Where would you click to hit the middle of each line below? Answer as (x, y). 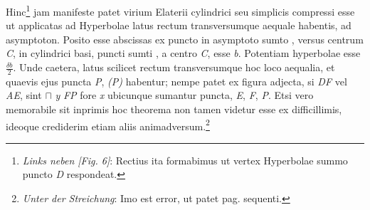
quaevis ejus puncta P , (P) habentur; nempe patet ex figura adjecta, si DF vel (176, 81)
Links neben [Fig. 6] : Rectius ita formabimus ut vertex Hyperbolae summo (185, 160)
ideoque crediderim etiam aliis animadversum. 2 (108, 125)
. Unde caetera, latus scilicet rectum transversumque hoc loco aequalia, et (174, 67)
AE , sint (24, 95)
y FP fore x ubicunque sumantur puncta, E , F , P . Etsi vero (184, 95)
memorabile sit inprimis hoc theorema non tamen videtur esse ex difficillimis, (174, 109)
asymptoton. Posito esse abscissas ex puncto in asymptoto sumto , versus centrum (185, 39)
